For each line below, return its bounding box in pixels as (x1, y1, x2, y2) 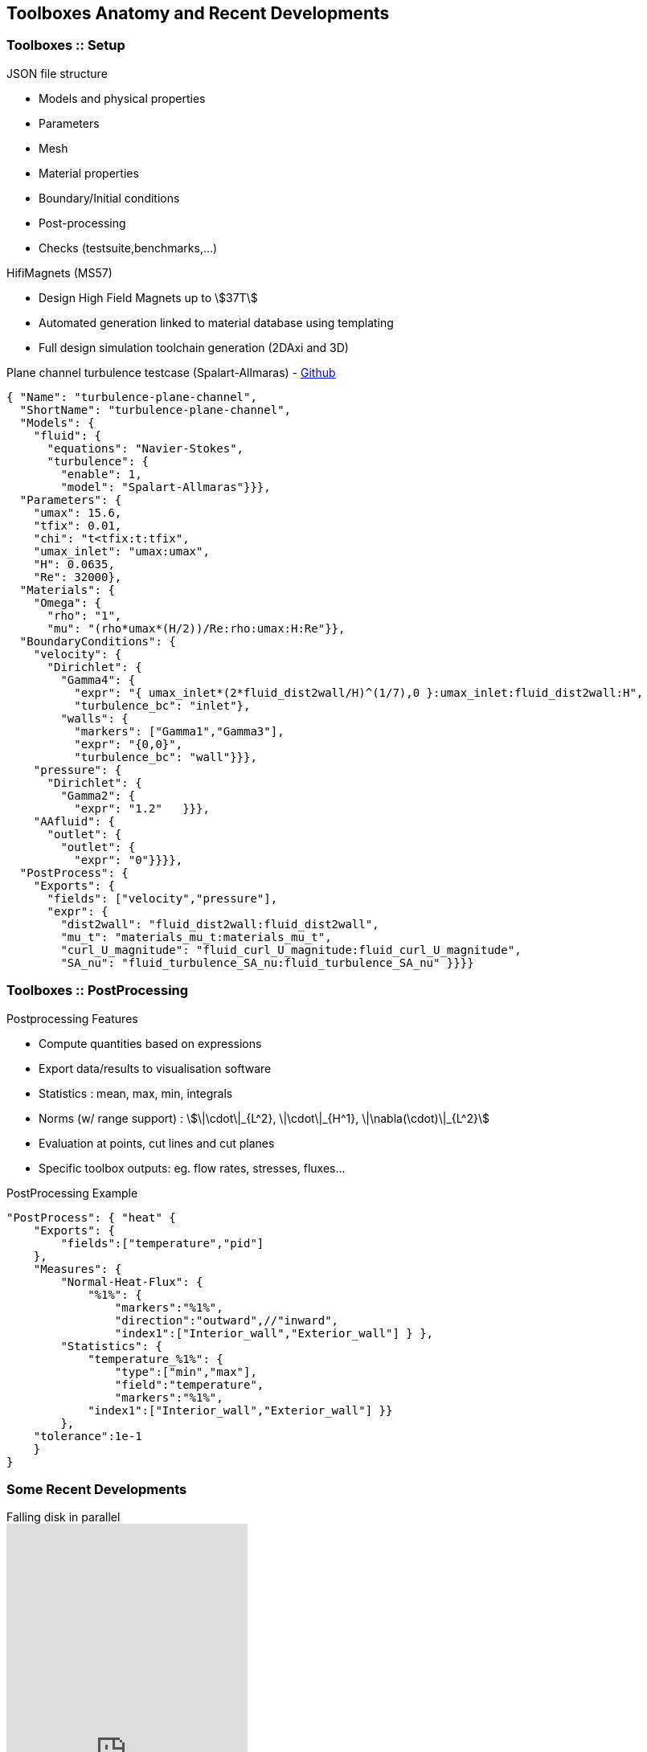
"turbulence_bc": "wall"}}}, (74, 750, 257, 763)
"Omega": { (33, 596, 102, 609)
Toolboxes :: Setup (6, 37, 125, 54)
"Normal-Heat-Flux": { (60, 1275, 203, 1288)
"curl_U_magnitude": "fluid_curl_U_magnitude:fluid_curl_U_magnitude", (60, 943, 522, 956)
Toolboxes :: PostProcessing (6, 982, 189, 999)
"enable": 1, (60, 467, 142, 481)
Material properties (39, 166, 139, 180)
